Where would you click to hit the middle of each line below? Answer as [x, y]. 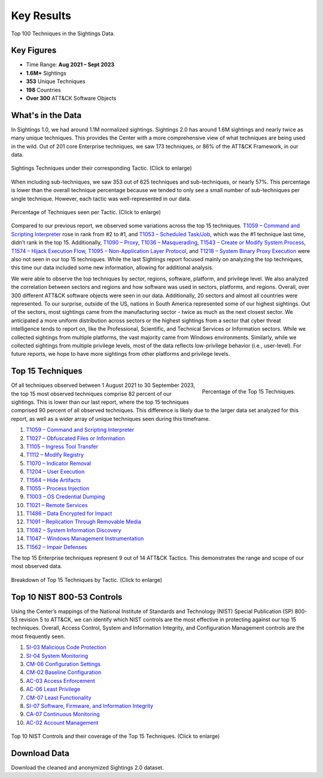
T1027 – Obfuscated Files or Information [75, 438]
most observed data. [36, 566]
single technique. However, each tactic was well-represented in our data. [101, 199]
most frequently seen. [38, 636]
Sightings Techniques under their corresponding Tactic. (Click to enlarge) [102, 168]
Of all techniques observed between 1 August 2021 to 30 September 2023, [103, 385]
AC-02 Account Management [62, 722]
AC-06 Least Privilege [53, 689]
